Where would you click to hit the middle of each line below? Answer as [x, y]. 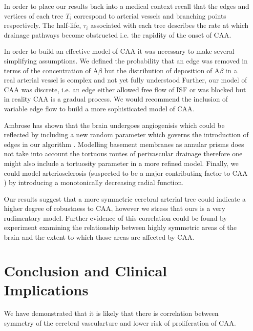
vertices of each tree [34, 15]
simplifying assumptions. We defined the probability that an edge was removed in [126, 60]
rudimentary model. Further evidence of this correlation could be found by [116, 217]
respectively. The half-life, [42, 25]
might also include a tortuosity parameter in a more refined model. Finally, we [121, 163]
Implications [46, 290]
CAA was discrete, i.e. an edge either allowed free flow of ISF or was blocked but [125, 89]
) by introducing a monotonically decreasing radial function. [94, 182]
